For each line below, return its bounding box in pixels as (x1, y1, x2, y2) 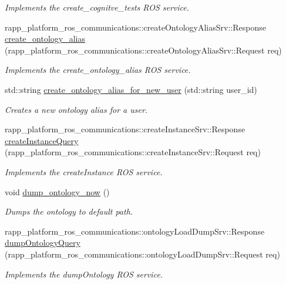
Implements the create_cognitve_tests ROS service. (5, 1, 190, 13)
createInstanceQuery (5, 134, 79, 146)
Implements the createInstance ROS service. (5, 165, 163, 178)
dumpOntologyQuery (5, 236, 80, 249)
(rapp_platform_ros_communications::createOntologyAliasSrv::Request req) (5, 44, 282, 56)
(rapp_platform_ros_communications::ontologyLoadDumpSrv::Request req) (5, 248, 280, 260)
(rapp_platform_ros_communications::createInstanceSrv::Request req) (5, 146, 261, 158)
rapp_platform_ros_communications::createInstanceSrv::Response (5, 123, 245, 135)
